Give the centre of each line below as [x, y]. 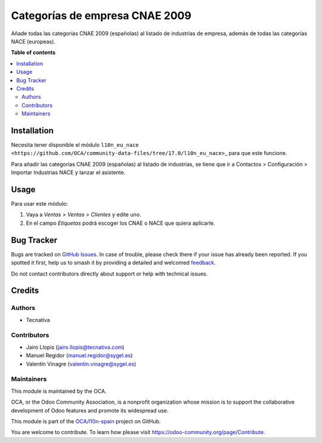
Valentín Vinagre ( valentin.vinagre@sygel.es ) [81, 364]
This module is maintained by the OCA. [59, 391]
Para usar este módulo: [40, 204]
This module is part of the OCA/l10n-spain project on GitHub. [86, 421]
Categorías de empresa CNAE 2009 [101, 16]
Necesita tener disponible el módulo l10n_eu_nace [75, 145]
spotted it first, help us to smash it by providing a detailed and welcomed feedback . [113, 263]
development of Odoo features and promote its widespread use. [90, 410]
